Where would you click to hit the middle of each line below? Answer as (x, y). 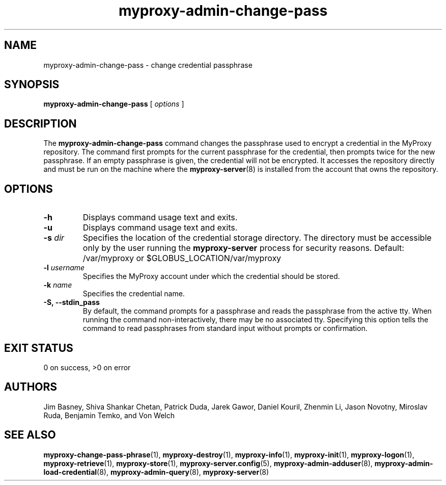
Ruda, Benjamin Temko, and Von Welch (109, 415)
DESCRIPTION (40, 123)
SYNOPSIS (32, 85)
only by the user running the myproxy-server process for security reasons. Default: (243, 248)
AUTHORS (31, 387)
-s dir (54, 238)
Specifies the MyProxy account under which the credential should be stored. (211, 276)
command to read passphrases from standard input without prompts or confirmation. (225, 328)
